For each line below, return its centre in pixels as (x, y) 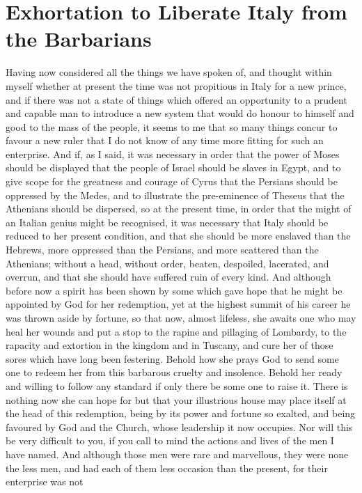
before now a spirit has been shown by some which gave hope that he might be (174, 290)
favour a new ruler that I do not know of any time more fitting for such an (165, 140)
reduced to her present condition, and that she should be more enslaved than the (178, 236)
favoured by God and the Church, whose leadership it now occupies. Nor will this (179, 427)
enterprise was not (45, 482)
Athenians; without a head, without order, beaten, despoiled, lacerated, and (167, 263)
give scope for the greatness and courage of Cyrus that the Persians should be (172, 181)
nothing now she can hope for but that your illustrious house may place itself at (176, 399)
